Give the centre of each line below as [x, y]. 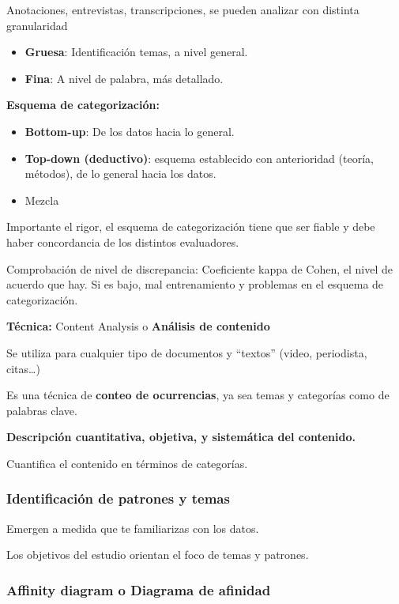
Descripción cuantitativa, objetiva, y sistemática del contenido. [181, 437]
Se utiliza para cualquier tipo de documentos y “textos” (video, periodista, [187, 352]
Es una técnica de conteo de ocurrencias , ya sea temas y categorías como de [198, 395]
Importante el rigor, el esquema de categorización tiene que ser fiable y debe [191, 226]
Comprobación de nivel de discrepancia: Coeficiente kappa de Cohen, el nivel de [199, 268]
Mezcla [42, 200]
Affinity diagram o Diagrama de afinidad [139, 589]
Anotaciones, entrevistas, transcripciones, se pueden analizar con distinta [183, 9]
